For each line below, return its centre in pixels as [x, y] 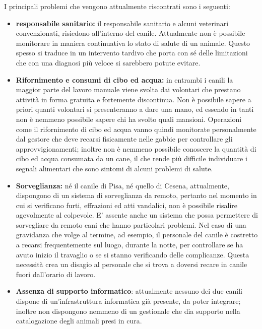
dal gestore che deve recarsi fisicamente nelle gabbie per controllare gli [124, 139]
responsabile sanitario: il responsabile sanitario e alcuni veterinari [122, 23]
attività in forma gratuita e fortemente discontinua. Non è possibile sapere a [134, 99]
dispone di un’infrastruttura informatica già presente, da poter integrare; [128, 301]
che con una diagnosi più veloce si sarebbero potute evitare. [108, 62]
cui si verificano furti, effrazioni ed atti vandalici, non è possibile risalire [126, 205]
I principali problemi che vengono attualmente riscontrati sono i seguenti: [117, 6]
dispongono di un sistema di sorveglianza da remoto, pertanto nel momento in [136, 195]
